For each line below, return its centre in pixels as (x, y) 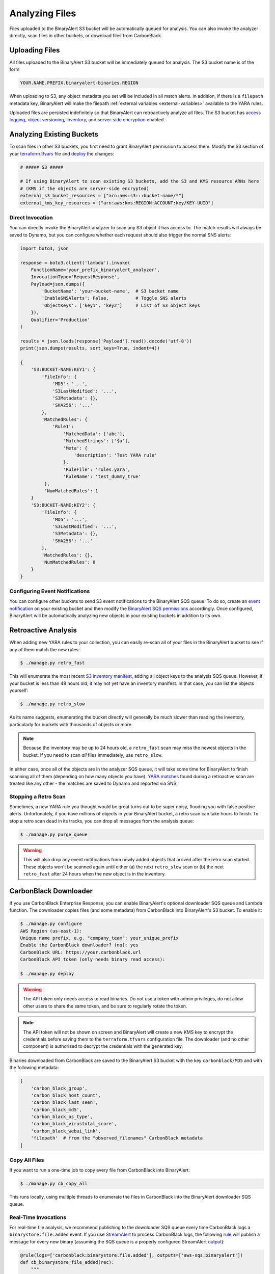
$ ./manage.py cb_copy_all (54, 1184)
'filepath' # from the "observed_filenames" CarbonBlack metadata (117, 1138)
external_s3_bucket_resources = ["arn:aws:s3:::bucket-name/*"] (102, 196)
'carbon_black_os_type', (62, 1117)
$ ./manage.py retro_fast (52, 663)
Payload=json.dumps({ (58, 284)
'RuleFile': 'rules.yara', (97, 469)
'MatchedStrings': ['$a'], (97, 441)
